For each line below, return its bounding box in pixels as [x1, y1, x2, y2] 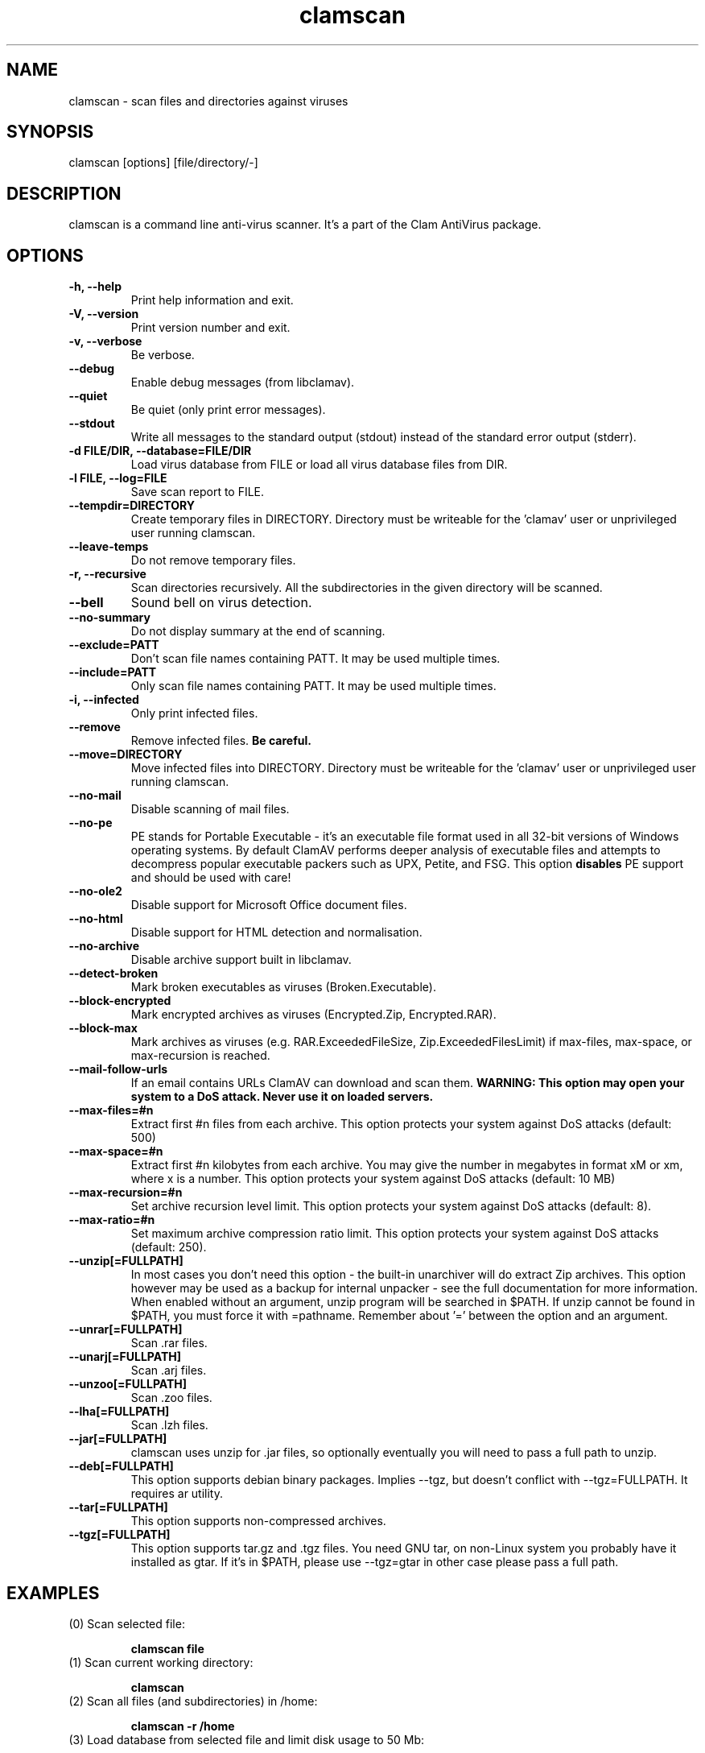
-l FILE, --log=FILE [68, 471, 167, 486]
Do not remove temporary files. [130, 553, 296, 568]
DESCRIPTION [6, 183, 122, 204]
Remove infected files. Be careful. [130, 734, 311, 748]
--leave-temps [68, 540, 149, 554]
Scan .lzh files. [130, 1418, 208, 1433]
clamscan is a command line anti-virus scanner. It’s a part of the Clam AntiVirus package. [68, 217, 542, 232]
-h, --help [68, 279, 122, 294]
